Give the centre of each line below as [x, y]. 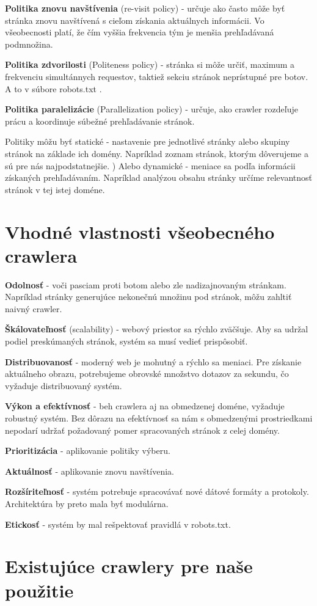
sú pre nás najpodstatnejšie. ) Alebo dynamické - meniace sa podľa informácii [150, 165]
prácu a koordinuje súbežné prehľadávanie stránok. [100, 121]
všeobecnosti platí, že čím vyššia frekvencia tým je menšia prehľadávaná [140, 32]
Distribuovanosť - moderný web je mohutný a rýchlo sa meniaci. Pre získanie [153, 361]
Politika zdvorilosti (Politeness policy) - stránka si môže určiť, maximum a [150, 64]
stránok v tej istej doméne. [55, 189]
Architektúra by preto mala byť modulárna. [87, 503]
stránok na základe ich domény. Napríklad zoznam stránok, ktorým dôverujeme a [157, 153]
